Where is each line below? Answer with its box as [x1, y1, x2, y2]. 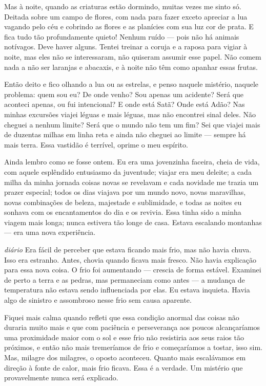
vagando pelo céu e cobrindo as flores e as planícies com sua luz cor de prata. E [4, 21, 254, 32]
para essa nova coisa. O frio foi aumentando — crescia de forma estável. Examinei [4, 264, 261, 275]
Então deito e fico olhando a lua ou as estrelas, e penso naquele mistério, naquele [4, 79, 259, 89]
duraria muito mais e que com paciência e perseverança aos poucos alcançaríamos [4, 322, 260, 333]
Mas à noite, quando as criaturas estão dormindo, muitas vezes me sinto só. [4, 1, 241, 11]
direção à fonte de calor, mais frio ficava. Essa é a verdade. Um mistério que [4, 362, 243, 373]
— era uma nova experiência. [4, 227, 96, 237]
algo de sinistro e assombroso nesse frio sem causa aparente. [4, 295, 192, 305]
